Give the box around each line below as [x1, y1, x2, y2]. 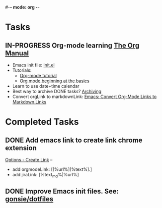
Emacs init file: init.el [12, 62, 55, 68]
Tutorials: [12, 67, 32, 73]
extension [5, 144, 37, 152]
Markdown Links [12, 99, 47, 104]
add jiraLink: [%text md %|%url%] [12, 172, 80, 179]
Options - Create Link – [5, 157, 53, 162]
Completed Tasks [5, 116, 79, 128]
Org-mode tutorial [19, 73, 57, 78]
